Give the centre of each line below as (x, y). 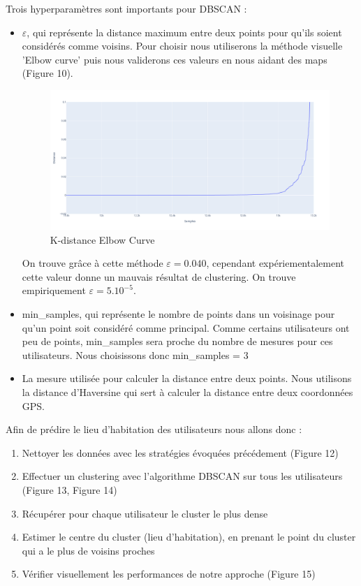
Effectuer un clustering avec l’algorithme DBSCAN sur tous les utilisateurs (182, 476)
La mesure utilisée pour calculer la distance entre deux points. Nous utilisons (187, 378)
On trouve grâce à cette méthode (93, 263)
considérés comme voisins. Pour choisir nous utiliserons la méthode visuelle (182, 46)
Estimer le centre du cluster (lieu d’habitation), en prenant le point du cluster (189, 537)
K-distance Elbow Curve (102, 239)
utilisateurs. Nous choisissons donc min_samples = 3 (135, 354)
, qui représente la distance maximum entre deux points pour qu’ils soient (184, 32)
